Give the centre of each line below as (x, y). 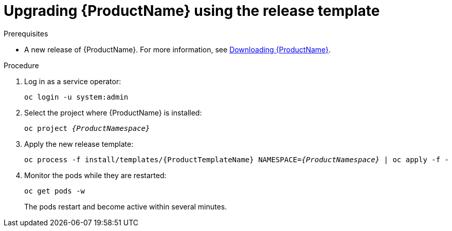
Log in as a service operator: (73, 81)
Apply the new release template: (79, 144)
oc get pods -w (55, 191)
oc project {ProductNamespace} (87, 128)
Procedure (21, 65)
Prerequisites (26, 33)
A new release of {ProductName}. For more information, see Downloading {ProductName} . (178, 49)
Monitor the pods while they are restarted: (95, 175)
